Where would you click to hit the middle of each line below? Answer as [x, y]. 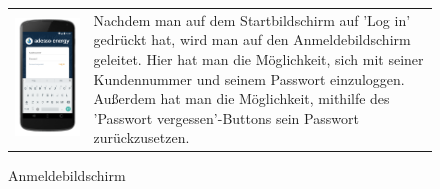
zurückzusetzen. [141, 137]
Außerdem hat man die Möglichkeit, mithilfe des [241, 98]
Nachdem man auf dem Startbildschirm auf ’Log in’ [252, 19]
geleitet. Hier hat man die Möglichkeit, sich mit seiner [258, 58]
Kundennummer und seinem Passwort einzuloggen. [249, 78]
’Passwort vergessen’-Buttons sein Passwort [226, 117]
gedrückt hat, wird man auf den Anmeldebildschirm [252, 39]
